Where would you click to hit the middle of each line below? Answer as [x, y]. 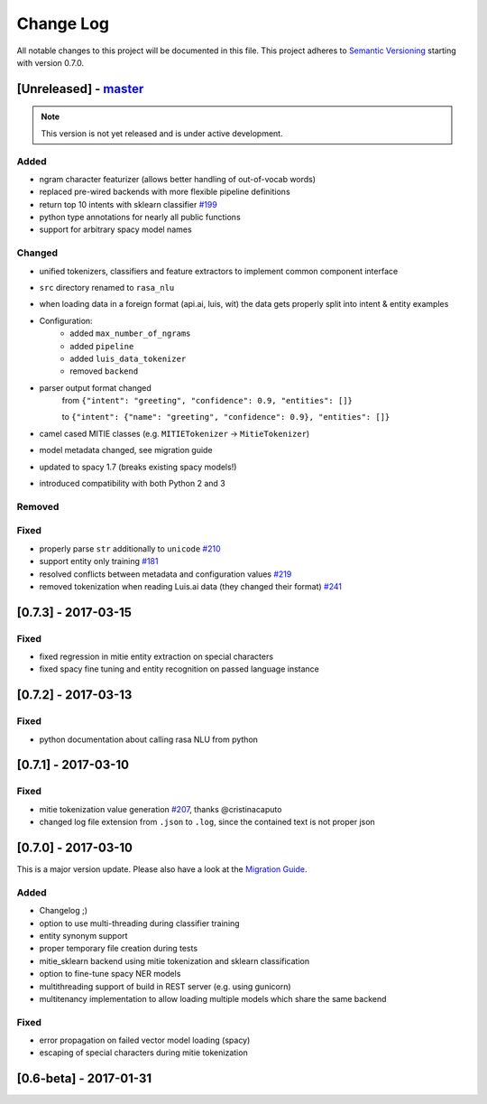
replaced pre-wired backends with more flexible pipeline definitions [165, 192]
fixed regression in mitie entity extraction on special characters [156, 657]
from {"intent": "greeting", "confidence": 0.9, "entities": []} [207, 401]
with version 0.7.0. [51, 62]
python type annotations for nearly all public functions [140, 218]
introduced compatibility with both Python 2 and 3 [132, 484]
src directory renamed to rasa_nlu [107, 287]
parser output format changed [96, 387]
